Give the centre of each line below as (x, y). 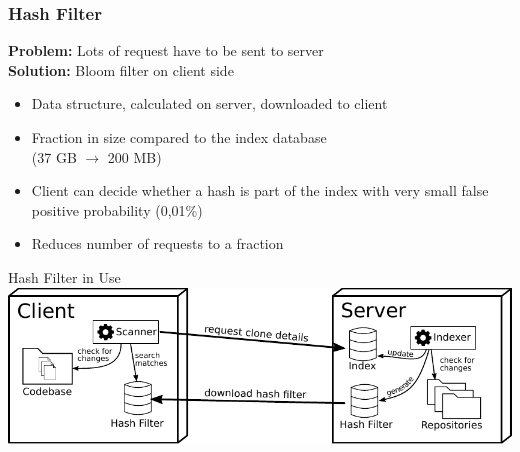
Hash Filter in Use (64, 276)
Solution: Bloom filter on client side (121, 69)
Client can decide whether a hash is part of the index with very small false (260, 190)
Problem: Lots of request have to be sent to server (166, 50)
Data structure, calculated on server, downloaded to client (209, 103)
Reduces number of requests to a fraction (157, 243)
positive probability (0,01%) (117, 209)
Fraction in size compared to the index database (179, 137)
